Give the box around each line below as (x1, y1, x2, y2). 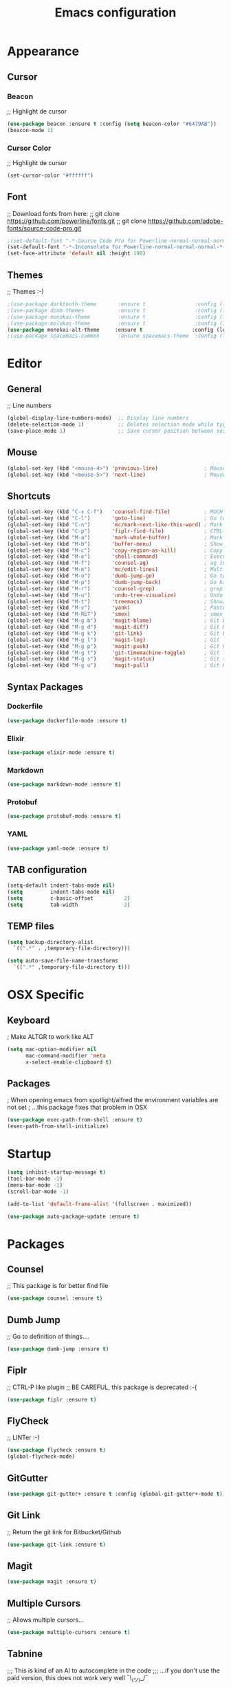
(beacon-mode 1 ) (7, 127, 54, 133)
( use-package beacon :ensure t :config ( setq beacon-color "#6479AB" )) (7, 120, 217, 127)
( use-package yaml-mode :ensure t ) (7, 845, 109, 852)
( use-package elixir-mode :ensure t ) (7, 749, 115, 756)
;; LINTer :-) (7, 1433, 40, 1442)
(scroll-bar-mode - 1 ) (7, 1188, 69, 1195)
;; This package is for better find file (7, 1282, 109, 1290)
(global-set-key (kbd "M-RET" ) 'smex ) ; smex (7, 611, 223, 618)
